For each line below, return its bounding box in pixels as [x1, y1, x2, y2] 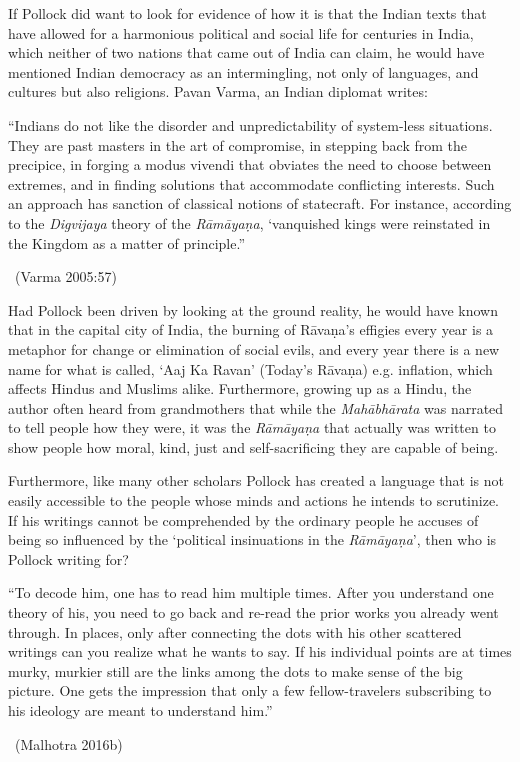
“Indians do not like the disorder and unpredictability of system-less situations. [8, 114, 493, 135]
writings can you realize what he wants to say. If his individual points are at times [8, 641, 512, 662]
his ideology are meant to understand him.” [8, 700, 273, 720]
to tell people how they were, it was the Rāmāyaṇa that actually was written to [8, 417, 496, 438]
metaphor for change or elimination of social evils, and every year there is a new [8, 338, 500, 359]
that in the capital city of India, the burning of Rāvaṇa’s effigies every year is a [8, 319, 494, 340]
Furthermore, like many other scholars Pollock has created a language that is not [8, 470, 504, 491]
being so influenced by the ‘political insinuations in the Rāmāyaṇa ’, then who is [8, 529, 497, 550]
